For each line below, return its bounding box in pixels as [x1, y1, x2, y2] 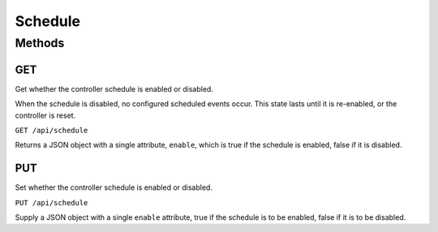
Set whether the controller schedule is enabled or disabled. [15, 183, 213, 192]
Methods [15, 36, 65, 50]
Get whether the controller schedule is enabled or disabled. [15, 84, 214, 93]
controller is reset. [15, 110, 76, 120]
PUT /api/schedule [15, 198, 88, 207]
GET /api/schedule [15, 126, 88, 135]
